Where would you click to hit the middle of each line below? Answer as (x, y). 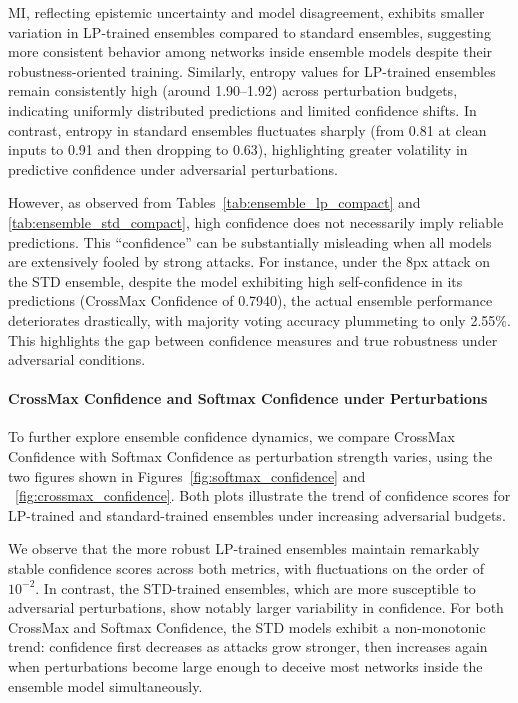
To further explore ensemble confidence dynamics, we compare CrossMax (231, 436)
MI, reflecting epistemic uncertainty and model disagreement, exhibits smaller (246, 12)
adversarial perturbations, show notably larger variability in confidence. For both (256, 607)
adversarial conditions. (77, 359)
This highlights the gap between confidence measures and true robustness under (253, 339)
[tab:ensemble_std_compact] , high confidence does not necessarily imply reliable (256, 221)
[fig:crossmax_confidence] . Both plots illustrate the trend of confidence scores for (263, 495)
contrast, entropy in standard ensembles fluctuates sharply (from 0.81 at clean (247, 129)
